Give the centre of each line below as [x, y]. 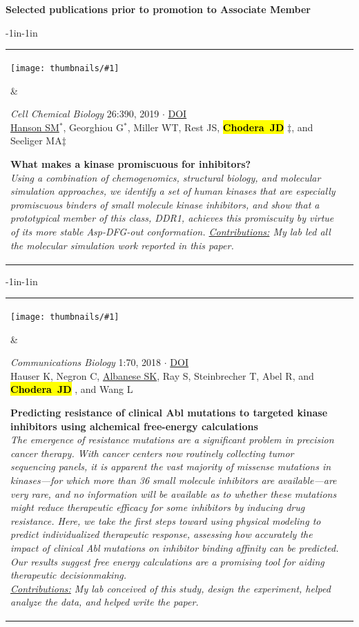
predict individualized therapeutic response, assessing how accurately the [162, 534]
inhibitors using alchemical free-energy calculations [134, 426]
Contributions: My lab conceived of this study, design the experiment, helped [171, 588]
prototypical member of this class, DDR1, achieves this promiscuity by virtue [172, 218]
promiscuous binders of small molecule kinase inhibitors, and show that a [165, 204]
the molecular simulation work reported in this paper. [122, 245]
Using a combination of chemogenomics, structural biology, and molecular [166, 177]
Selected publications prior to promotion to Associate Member [158, 9]
